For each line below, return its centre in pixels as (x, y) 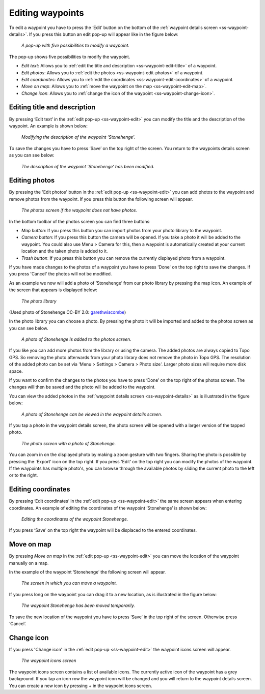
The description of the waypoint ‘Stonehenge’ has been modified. (88, 166)
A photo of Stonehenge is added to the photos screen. (76, 339)
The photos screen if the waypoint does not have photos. (79, 210)
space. (16, 371)
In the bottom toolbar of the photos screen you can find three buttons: (80, 221)
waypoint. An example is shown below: (48, 126)
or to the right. (24, 475)
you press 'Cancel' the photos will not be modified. (61, 274)
